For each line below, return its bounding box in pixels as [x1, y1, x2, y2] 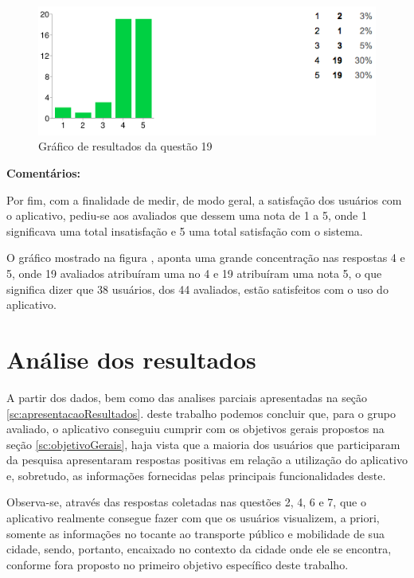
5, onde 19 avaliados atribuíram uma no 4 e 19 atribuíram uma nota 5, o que [6, 265, 382, 281]
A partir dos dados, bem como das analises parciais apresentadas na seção [6, 389, 368, 405]
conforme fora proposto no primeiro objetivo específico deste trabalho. [6, 556, 349, 572]
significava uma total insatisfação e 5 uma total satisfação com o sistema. [6, 222, 363, 239]
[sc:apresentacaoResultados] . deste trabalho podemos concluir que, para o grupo [6, 404, 396, 421]
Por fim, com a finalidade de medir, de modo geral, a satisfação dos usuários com [6, 191, 402, 208]
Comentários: [6, 165, 81, 182]
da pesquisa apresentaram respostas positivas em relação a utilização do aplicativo [6, 451, 408, 468]
